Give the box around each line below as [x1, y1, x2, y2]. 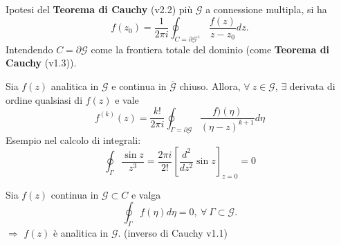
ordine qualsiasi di [6, 92, 83, 107]
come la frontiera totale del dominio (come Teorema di [91, 42, 330, 56]
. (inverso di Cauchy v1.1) [118, 226, 228, 240]
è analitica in [53, 226, 109, 240]
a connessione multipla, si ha [205, 2, 327, 16]
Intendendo [6, 42, 53, 56]
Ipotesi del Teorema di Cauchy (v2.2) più [6, 2, 193, 16]
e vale [115, 92, 139, 107]
